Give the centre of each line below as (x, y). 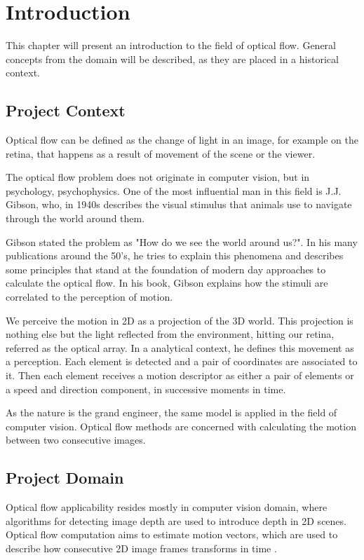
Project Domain (65, 478)
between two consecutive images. (76, 440)
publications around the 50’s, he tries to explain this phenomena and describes (175, 255)
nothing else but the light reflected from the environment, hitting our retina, (170, 334)
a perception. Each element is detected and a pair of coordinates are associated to (182, 361)
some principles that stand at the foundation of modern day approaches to (166, 269)
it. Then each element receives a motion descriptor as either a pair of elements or (180, 375)
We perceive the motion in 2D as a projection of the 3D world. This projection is (180, 320)
